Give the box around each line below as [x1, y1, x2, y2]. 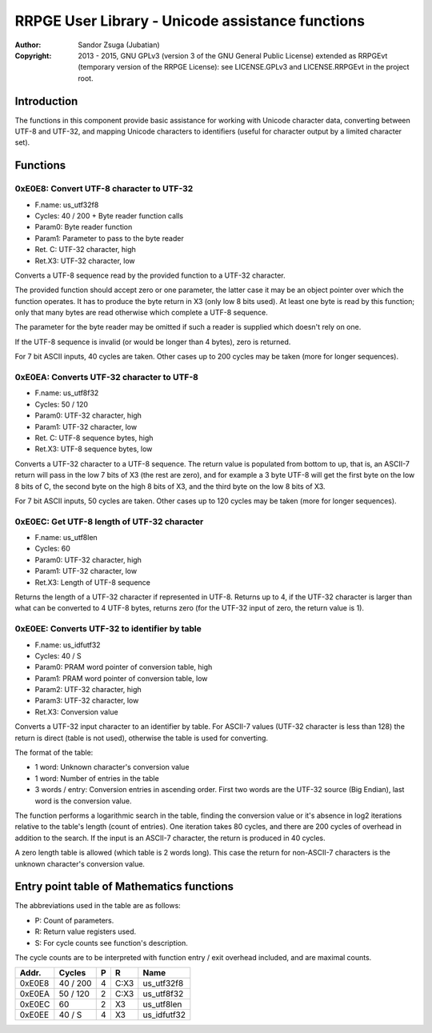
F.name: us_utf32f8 [34, 200, 99, 210]
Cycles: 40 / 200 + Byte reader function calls [34, 210, 184, 220]
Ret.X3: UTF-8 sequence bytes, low [34, 444, 153, 454]
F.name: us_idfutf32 [34, 640, 101, 650]
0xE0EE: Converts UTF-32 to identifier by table [14, 623, 202, 635]
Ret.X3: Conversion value [34, 707, 119, 716]
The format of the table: [14, 748, 94, 758]
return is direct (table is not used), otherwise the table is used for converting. [14, 733, 268, 743]
